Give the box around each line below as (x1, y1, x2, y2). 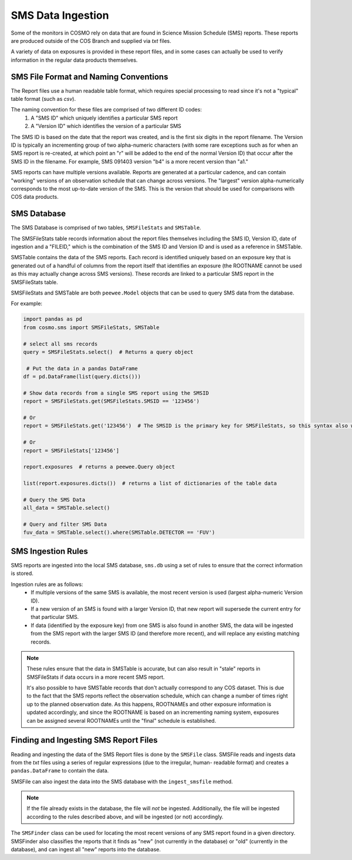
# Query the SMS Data (23, 496, 86, 503)
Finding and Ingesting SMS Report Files (11, 735, 158, 745)
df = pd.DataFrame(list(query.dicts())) (23, 373, 141, 380)
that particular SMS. (31, 614, 79, 621)
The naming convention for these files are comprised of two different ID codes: (11, 106, 202, 113)
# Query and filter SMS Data (23, 521, 107, 528)
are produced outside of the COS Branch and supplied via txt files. (11, 37, 171, 44)
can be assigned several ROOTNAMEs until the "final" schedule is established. (26, 717, 216, 724)
